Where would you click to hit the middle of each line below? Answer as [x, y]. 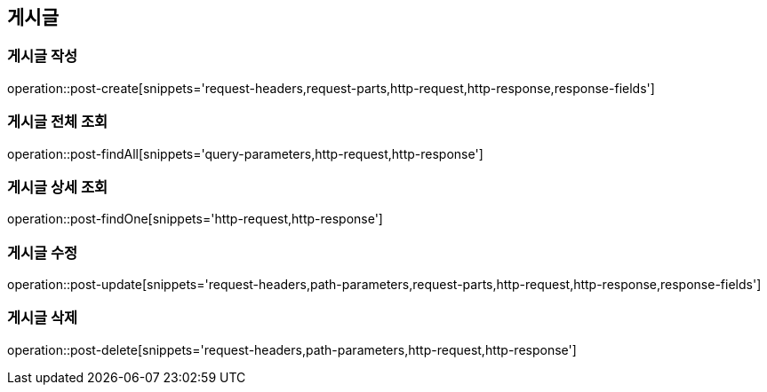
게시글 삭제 [43, 318]
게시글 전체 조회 [58, 122]
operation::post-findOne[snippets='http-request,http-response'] [195, 219]
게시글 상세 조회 [58, 187]
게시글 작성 [43, 56]
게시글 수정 [43, 252]
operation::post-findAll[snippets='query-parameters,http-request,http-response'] [245, 153]
